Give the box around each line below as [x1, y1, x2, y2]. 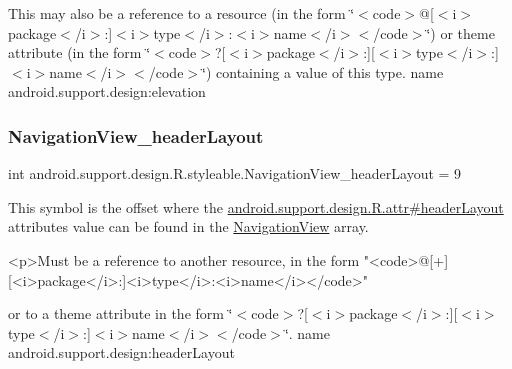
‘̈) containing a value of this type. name [202, 61, 444, 82]
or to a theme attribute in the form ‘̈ [8, 303, 233, 324]
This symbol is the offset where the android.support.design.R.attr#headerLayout [8, 196, 504, 217]
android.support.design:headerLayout [8, 342, 235, 363]
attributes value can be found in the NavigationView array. [8, 216, 369, 237]
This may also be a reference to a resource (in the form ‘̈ [8, 3, 355, 23]
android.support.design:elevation [8, 81, 206, 102]
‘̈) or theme [426, 22, 495, 43]
